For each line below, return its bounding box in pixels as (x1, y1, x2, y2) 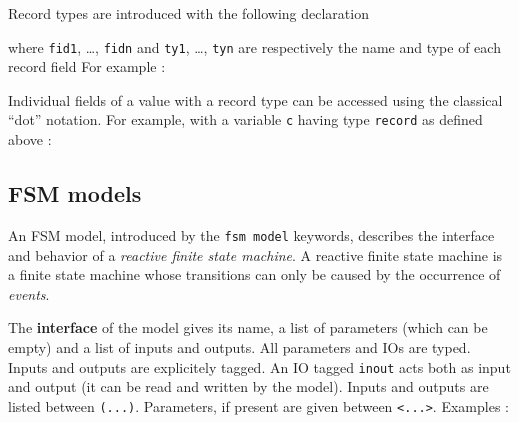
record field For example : (8, 56, 166, 77)
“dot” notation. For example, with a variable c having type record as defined (8, 109, 483, 130)
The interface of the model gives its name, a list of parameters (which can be (8, 317, 488, 338)
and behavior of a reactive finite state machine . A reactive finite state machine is (8, 244, 503, 265)
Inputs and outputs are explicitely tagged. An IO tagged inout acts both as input (8, 356, 511, 377)
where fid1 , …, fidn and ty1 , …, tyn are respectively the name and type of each (8, 36, 501, 57)
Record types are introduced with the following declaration (8, 3, 369, 23)
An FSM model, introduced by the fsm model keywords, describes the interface (8, 224, 495, 245)
